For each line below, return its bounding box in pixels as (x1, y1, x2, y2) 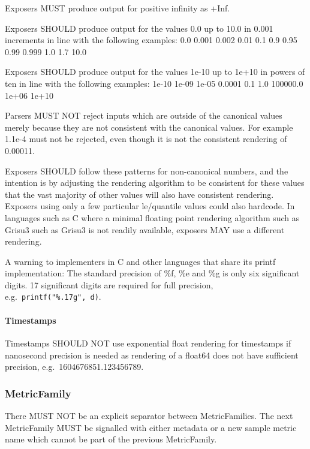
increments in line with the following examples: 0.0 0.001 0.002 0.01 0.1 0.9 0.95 (5, 34, 297, 46)
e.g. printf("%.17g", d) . (5, 290, 101, 303)
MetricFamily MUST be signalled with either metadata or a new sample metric (5, 421, 297, 433)
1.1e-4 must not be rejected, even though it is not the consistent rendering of (5, 132, 287, 145)
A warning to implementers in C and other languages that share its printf (5, 255, 276, 267)
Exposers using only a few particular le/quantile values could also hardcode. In (5, 200, 295, 212)
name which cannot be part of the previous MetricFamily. (5, 433, 217, 445)
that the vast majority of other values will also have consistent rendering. (5, 188, 274, 200)
